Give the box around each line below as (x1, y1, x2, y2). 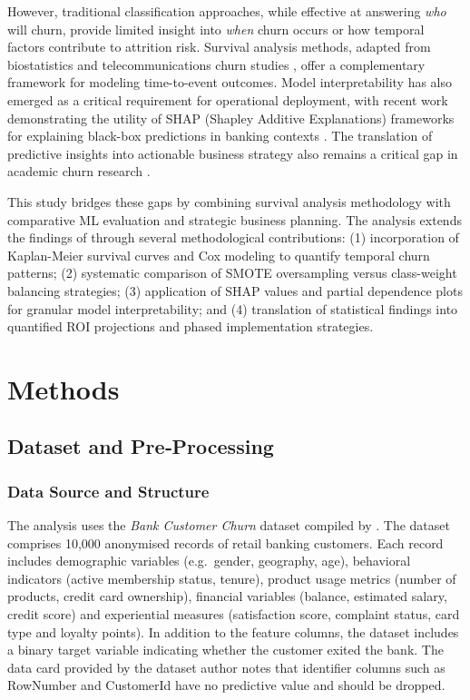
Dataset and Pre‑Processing (7, 432, 274, 460)
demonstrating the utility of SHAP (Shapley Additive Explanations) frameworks (7, 108, 455, 127)
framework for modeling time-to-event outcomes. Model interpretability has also (7, 73, 453, 92)
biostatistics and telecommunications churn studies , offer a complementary (7, 54, 426, 74)
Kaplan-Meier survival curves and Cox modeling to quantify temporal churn (7, 245, 430, 264)
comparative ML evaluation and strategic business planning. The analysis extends (7, 210, 462, 229)
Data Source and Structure (7, 479, 210, 502)
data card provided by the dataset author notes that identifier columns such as (7, 657, 446, 676)
